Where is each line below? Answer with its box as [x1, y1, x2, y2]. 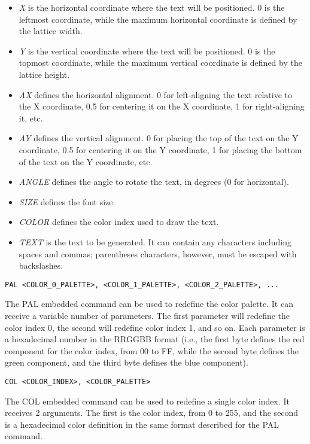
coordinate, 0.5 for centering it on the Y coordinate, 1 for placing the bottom [19, 143, 302, 156]
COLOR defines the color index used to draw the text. [19, 215, 219, 228]
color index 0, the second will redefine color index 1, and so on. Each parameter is [5, 321, 305, 333]
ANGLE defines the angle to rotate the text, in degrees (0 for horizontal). [19, 175, 289, 188]
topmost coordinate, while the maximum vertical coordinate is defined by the [19, 56, 302, 69]
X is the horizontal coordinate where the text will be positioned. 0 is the [19, 1, 285, 13]
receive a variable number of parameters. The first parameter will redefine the [5, 309, 290, 321]
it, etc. [19, 111, 43, 124]
